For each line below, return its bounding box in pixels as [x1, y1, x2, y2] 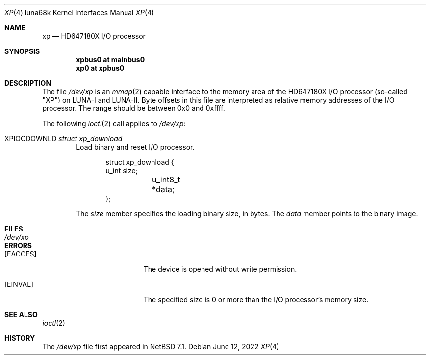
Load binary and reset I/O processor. [76, 143, 195, 151]
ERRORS [4, 241, 32, 250]
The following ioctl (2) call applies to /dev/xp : [42, 119, 186, 128]
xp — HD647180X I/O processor [42, 32, 146, 40]
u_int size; [105, 166, 138, 175]
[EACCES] [4, 250, 37, 258]
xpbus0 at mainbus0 [76, 55, 145, 64]
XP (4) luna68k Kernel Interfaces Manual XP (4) [4, 8, 154, 17]
